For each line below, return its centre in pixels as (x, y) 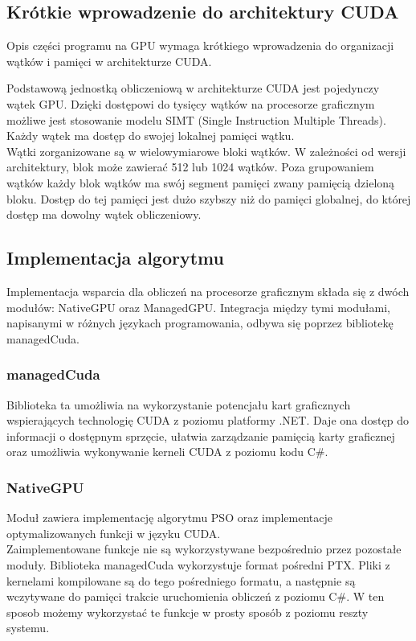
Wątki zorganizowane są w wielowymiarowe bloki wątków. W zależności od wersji (206, 151)
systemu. (28, 628)
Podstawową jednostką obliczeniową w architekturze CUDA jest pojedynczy (193, 88)
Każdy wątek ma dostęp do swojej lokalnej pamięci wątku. (151, 136)
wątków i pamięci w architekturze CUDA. (109, 61)
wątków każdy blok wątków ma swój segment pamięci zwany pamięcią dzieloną (201, 182)
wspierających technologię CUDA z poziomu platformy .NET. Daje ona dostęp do (208, 420)
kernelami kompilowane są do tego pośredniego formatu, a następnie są (181, 580)
